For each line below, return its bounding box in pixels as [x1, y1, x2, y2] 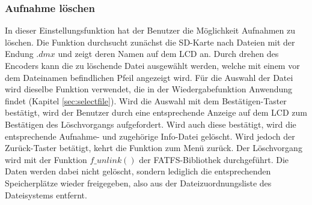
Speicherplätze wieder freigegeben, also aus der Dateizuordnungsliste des [5, 176, 272, 189]
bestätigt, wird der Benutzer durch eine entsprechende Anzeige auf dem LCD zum [5, 106, 307, 119]
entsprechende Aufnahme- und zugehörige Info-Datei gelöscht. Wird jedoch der [5, 129, 295, 142]
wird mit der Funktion [5, 153, 87, 165]
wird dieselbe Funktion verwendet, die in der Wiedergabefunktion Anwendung [5, 83, 293, 95]
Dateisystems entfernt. [5, 188, 87, 201]
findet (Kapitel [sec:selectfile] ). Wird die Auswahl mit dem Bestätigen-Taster [5, 94, 287, 107]
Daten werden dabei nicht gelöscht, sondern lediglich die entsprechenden [5, 165, 271, 177]
